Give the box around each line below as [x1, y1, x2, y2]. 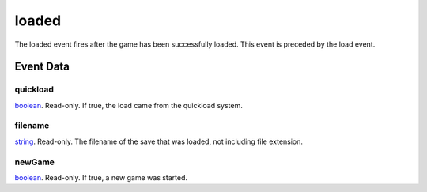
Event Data [14, 60, 70, 73]
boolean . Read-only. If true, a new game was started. [14, 172, 188, 182]
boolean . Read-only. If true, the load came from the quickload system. [14, 100, 243, 110]
